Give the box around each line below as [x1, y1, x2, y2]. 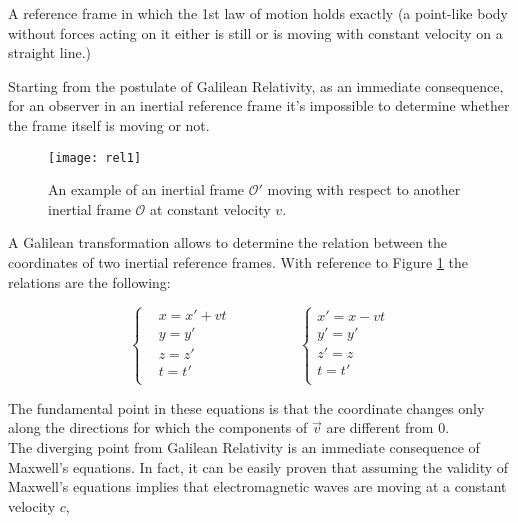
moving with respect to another [267, 179, 461, 200]
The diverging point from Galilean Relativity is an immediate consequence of [8, 437, 480, 458]
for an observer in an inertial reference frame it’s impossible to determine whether [8, 95, 510, 116]
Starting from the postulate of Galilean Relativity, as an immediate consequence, [8, 75, 504, 96]
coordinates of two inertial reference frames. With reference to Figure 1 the [8, 252, 468, 272]
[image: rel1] [48, 150, 142, 165]
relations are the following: [8, 271, 171, 292]
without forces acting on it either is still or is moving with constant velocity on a [8, 22, 503, 43]
